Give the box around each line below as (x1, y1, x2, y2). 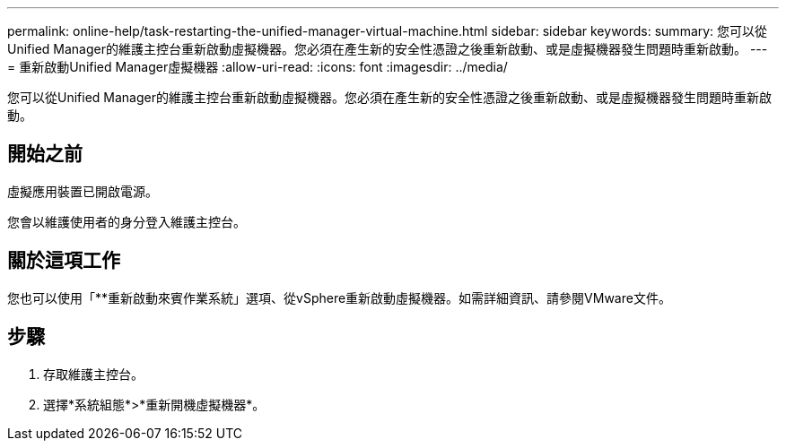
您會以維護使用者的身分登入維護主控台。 (7, 213, 246, 229)
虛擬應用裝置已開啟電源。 (7, 183, 158, 199)
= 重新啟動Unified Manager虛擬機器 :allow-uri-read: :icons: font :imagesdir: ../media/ (7, 59, 508, 74)
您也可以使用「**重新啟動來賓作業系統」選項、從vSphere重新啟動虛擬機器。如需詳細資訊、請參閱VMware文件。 (7, 289, 671, 306)
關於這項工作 (7, 249, 120, 272)
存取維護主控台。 (43, 366, 144, 382)
